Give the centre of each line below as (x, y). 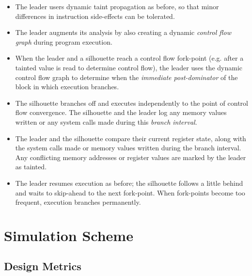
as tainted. (31, 167)
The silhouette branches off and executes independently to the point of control (132, 103)
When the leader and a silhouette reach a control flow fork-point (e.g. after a (129, 58)
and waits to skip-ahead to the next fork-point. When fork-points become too (130, 192)
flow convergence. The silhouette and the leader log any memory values (121, 112)
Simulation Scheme (69, 235)
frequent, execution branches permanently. (78, 202)
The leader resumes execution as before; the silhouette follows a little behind (129, 183)
